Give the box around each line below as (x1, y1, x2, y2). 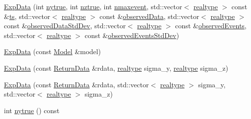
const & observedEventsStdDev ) (84, 30, 179, 40)
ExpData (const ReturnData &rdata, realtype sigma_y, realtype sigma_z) (4, 62, 228, 73)
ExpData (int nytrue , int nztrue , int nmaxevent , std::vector (4, 1, 182, 11)
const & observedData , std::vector (100, 11, 200, 21)
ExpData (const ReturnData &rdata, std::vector (4, 79, 149, 89)
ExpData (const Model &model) (4, 46, 101, 57)
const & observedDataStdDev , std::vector (4, 20, 126, 31)
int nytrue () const (4, 105, 60, 115)
